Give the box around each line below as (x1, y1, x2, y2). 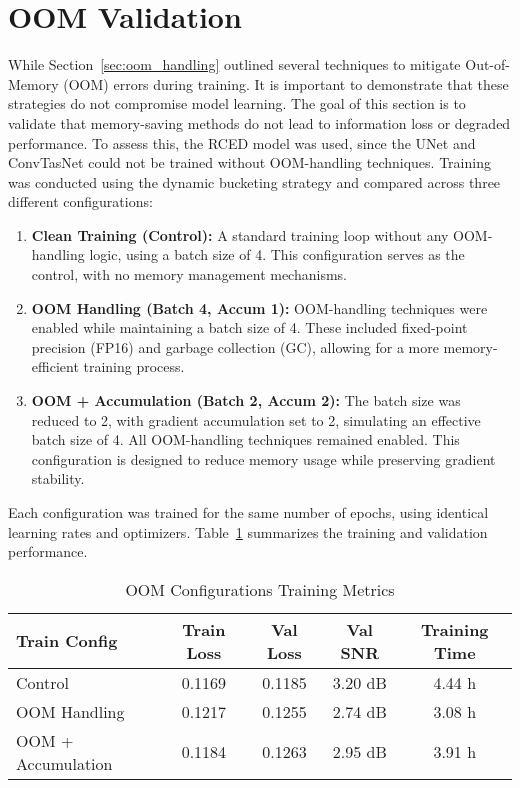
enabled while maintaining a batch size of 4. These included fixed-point (31, 317, 468, 338)
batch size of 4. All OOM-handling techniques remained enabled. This (31, 429, 460, 450)
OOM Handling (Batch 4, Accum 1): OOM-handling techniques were (31, 297, 488, 318)
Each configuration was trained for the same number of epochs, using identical (8, 502, 489, 522)
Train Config (16, 629, 118, 653)
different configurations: (8, 191, 153, 212)
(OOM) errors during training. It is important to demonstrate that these (63, 73, 509, 94)
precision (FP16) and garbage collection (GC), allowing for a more (31, 336, 439, 357)
